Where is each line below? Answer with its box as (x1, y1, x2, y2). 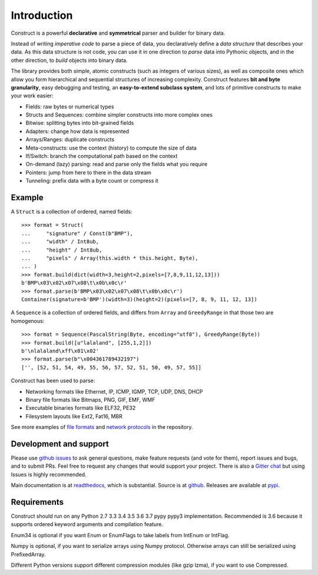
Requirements (11, 497, 64, 507)
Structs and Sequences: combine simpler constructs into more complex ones (25, 111, 213, 118)
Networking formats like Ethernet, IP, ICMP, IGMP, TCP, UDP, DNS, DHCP (25, 388, 203, 395)
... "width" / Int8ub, (21, 239, 100, 245)
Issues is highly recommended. (11, 471, 87, 478)
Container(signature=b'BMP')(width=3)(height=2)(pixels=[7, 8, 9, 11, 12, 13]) (21, 296, 257, 303)
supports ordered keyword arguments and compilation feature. (11, 521, 163, 528)
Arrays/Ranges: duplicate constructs (25, 136, 115, 143)
